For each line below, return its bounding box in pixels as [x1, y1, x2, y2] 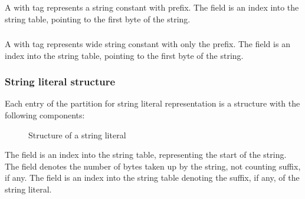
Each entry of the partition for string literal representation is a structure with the [5, 97, 300, 110]
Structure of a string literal [28, 128, 126, 141]
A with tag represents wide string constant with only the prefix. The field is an [5, 38, 290, 50]
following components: [5, 109, 85, 121]
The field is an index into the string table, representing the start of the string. [5, 148, 287, 161]
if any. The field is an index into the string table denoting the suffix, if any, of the [5, 171, 300, 184]
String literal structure [5, 74, 116, 89]
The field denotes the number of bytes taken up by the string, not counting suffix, [5, 160, 301, 172]
